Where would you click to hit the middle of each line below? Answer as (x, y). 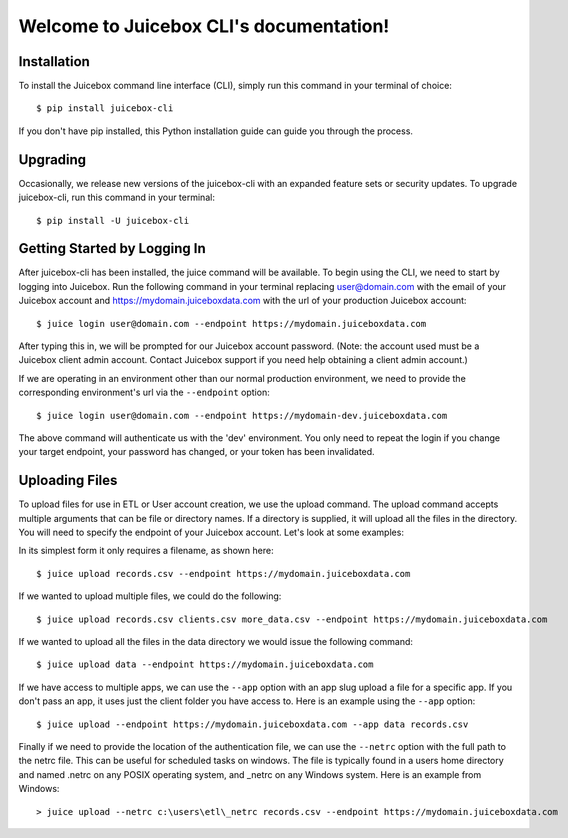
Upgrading (52, 159)
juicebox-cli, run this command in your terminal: (116, 197)
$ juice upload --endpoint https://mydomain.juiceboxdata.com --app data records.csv (252, 724)
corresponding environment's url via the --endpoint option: (144, 392)
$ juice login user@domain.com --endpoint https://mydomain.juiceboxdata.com (231, 323)
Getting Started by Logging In (112, 248)
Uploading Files (68, 480)
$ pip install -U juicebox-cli (113, 220)
